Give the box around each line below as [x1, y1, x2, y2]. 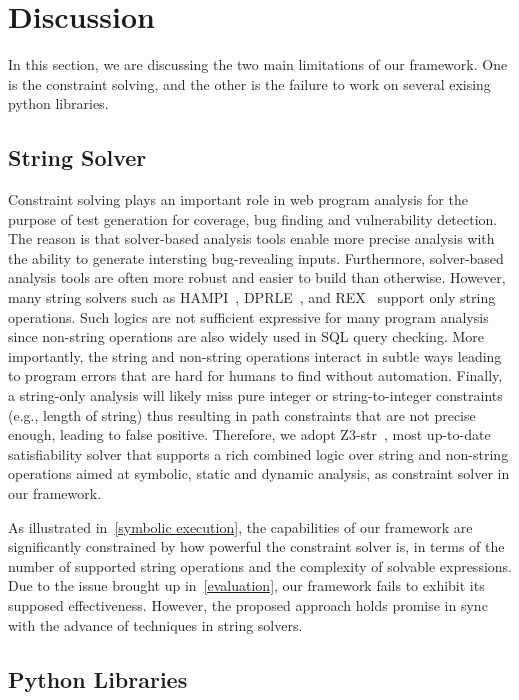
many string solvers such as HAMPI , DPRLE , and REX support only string [8, 287, 496, 308]
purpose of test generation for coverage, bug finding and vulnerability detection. [8, 208, 498, 229]
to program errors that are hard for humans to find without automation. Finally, [8, 365, 503, 386]
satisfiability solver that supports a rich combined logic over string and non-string [8, 443, 509, 464]
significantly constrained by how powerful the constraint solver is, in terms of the [8, 536, 505, 557]
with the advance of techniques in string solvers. [8, 614, 303, 635]
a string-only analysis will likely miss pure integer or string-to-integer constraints [8, 385, 503, 406]
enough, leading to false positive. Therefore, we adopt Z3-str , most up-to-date [8, 424, 491, 445]
